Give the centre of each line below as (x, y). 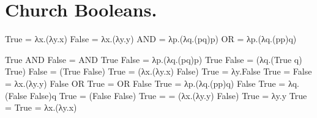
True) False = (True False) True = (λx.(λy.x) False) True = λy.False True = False (158, 71)
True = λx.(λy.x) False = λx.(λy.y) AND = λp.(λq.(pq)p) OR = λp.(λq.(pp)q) (151, 39)
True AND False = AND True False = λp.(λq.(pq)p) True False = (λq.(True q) (154, 59)
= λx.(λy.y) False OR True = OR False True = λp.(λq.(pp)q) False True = (145, 83)
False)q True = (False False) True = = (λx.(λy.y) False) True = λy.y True (168, 95)
